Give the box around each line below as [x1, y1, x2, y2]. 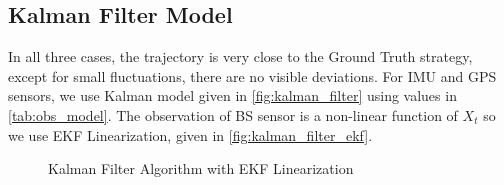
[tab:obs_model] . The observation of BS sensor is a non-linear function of [8, 104, 458, 125]
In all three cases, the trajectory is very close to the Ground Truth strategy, [8, 46, 473, 67]
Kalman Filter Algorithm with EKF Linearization [48, 158, 354, 179]
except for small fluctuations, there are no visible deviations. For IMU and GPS [8, 65, 497, 86]
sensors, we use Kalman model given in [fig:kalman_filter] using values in [8, 85, 457, 106]
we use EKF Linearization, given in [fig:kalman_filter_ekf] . [8, 124, 373, 145]
